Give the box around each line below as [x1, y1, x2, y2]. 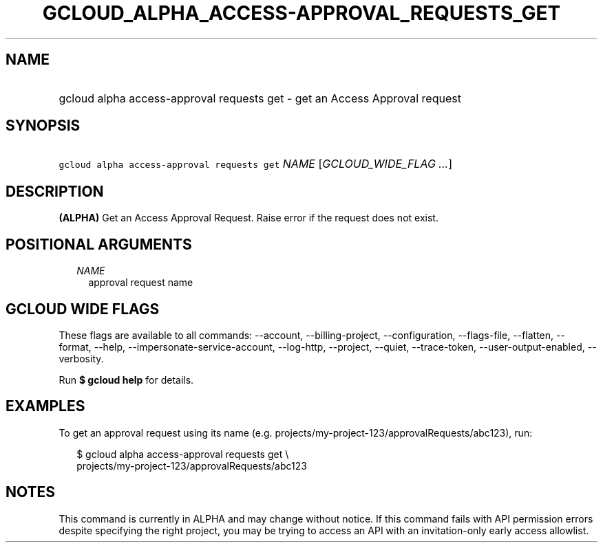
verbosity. [59, 352, 104, 364]
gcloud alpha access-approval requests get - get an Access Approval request [59, 91, 461, 105]
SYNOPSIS [6, 117, 81, 135]
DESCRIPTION [6, 182, 104, 200]
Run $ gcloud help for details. [59, 373, 194, 386]
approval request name [88, 276, 193, 289]
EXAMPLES [6, 397, 85, 415]
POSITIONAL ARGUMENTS [6, 235, 192, 253]
